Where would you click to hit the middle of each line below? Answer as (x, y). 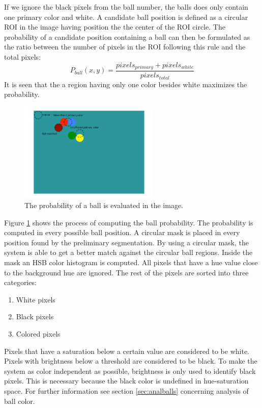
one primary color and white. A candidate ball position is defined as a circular (126, 17)
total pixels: (23, 56)
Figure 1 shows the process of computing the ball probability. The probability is (129, 222)
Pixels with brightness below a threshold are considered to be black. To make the (131, 361)
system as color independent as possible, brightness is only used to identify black (130, 371)
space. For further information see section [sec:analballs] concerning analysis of (126, 390)
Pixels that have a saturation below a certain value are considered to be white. (127, 351)
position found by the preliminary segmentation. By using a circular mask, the (126, 242)
